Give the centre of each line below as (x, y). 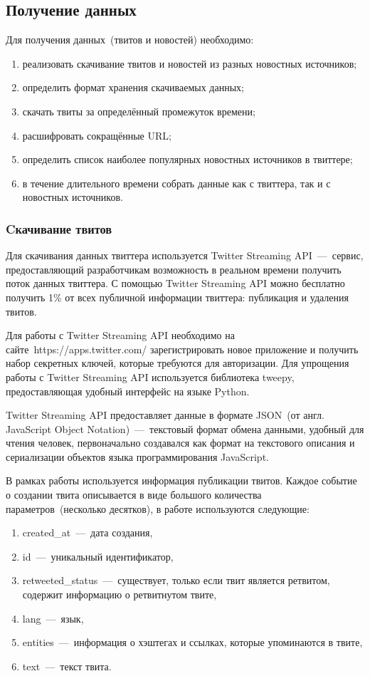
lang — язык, (53, 618)
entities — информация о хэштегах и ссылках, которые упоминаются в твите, (192, 642)
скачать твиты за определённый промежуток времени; (139, 111)
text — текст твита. (67, 666)
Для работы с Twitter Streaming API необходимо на (120, 335)
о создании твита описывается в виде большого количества (134, 495)
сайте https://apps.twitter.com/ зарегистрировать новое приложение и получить (182, 349)
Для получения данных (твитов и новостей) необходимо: (130, 40)
